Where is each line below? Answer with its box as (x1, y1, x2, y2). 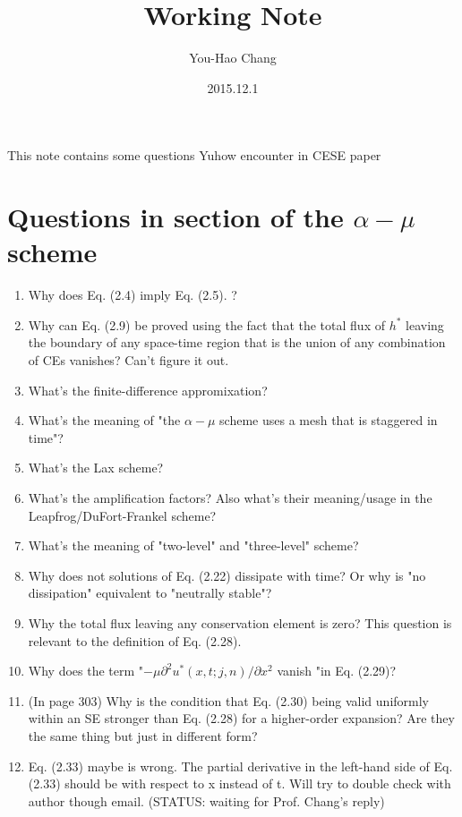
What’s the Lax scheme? (28, 458, 164, 477)
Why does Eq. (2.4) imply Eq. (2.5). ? (28, 285, 237, 304)
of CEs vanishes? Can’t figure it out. (28, 351, 229, 369)
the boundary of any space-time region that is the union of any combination (28, 333, 446, 352)
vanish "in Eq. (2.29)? (277, 661, 397, 680)
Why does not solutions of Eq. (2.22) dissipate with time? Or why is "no (28, 566, 426, 584)
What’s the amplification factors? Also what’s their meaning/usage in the (28, 488, 432, 506)
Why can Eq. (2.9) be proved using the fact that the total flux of (28, 315, 385, 334)
